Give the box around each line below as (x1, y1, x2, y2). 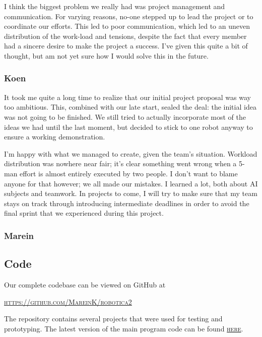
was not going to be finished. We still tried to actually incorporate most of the (4, 111, 246, 122)
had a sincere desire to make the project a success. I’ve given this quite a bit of (4, 40, 248, 51)
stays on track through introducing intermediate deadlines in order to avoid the (4, 198, 249, 208)
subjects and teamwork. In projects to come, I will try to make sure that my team (4, 188, 257, 199)
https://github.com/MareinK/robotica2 (4, 296, 132, 307)
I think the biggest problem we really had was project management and (4, 1, 225, 11)
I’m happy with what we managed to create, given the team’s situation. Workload (4, 148, 257, 159)
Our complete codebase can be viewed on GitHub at (4, 279, 166, 290)
